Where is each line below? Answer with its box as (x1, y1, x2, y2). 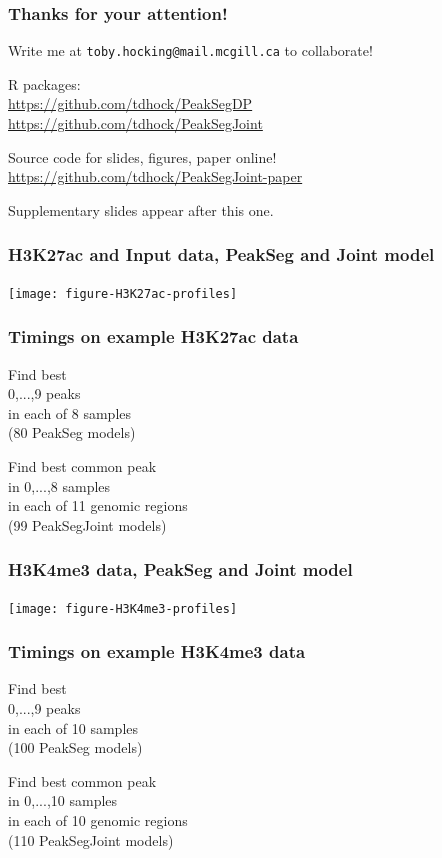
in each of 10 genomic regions (8, 809, 188, 830)
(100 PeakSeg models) (8, 737, 143, 758)
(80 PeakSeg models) (8, 422, 136, 443)
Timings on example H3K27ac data (8, 324, 299, 349)
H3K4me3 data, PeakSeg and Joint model (8, 557, 353, 582)
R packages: (8, 73, 81, 94)
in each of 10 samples (8, 717, 139, 738)
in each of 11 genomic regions (8, 495, 188, 516)
